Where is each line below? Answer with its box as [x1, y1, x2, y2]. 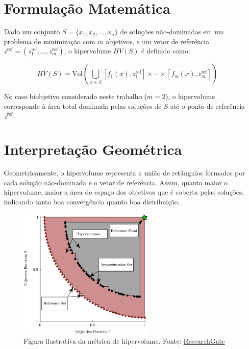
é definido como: [141, 46, 190, 56]
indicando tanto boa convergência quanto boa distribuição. [4, 197, 180, 206]
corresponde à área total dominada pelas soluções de [4, 100, 162, 111]
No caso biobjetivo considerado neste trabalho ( [4, 91, 147, 101]
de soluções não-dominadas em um [120, 26, 224, 37]
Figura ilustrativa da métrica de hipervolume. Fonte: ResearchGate [24, 336, 225, 346]
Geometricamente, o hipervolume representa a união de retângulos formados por [4, 168, 245, 178]
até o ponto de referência [170, 100, 245, 111]
